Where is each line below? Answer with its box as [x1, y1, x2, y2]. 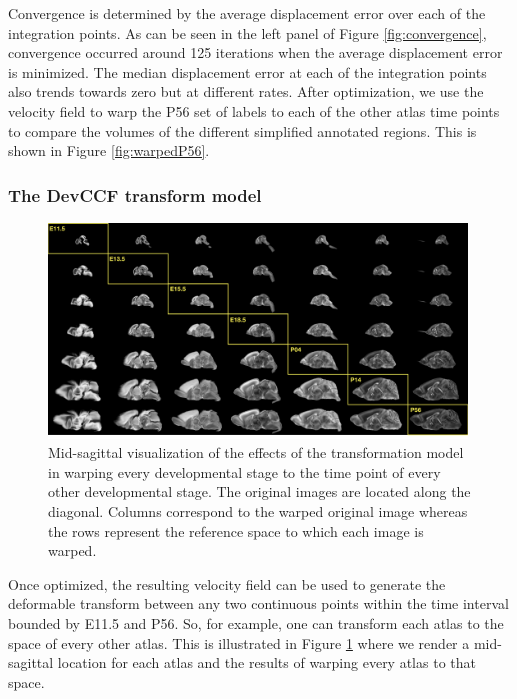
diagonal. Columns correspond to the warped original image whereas [48, 500, 468, 521]
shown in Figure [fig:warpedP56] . [8, 140, 210, 161]
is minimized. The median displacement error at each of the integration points [8, 61, 487, 82]
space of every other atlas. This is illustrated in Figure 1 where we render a [8, 632, 470, 653]
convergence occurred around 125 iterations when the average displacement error [8, 42, 503, 63]
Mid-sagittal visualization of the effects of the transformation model [48, 442, 464, 463]
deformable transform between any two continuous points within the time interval [8, 593, 509, 614]
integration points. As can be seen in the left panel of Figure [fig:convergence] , [8, 22, 487, 43]
